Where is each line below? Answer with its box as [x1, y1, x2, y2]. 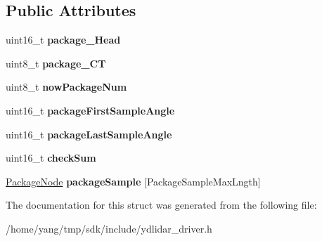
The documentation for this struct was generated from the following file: [6, 197, 317, 212]
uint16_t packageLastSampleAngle [6, 126, 172, 141]
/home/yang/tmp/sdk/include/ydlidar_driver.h [6, 221, 212, 235]
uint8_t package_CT [6, 56, 106, 70]
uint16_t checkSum [6, 150, 96, 165]
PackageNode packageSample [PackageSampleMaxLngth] [6, 174, 261, 188]
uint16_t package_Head [6, 32, 121, 47]
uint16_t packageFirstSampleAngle [6, 103, 175, 117]
